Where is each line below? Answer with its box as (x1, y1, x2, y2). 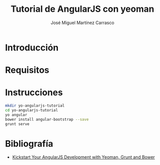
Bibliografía (5, 138, 53, 149)
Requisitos (5, 65, 50, 76)
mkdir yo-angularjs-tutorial (5, 103, 65, 109)
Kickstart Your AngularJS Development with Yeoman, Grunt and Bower (12, 154, 155, 160)
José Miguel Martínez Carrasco (51, 20, 114, 26)
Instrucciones (5, 87, 63, 98)
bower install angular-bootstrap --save (5, 117, 89, 122)
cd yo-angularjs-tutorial (5, 108, 58, 112)
